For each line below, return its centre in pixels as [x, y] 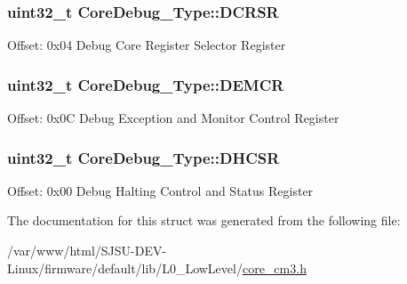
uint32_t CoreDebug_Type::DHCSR [144, 157]
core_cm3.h [274, 268]
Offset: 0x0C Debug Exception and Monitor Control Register [173, 118]
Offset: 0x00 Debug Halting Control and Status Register [160, 190]
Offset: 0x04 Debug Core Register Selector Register [147, 45]
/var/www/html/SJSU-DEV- [87, 251]
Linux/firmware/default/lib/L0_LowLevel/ [125, 268]
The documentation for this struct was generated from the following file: [204, 220]
